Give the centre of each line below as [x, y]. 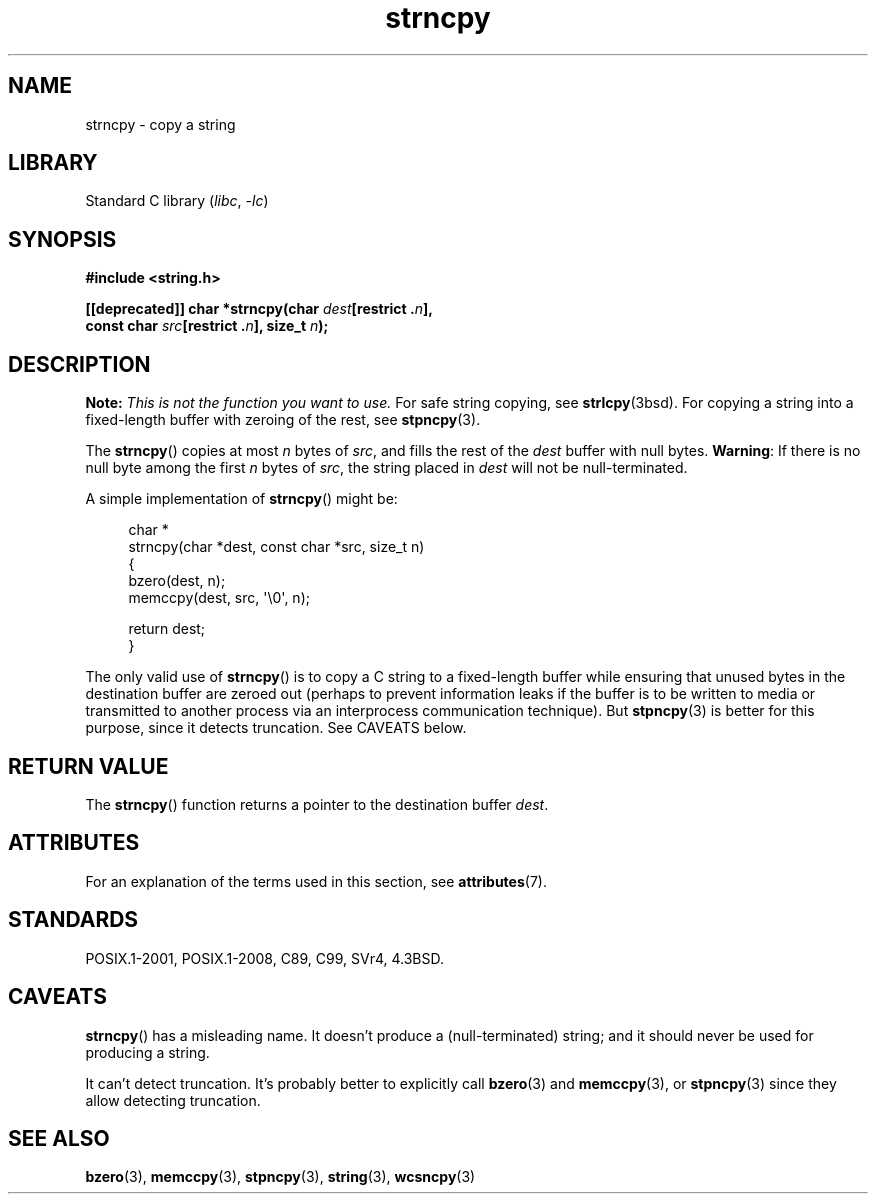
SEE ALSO [59, 1138]
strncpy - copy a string [160, 124]
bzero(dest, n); [177, 581]
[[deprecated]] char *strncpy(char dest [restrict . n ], [259, 309]
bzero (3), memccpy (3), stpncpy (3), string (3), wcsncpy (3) [280, 1177]
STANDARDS [73, 920]
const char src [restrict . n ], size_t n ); [207, 326]
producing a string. [147, 1052]
